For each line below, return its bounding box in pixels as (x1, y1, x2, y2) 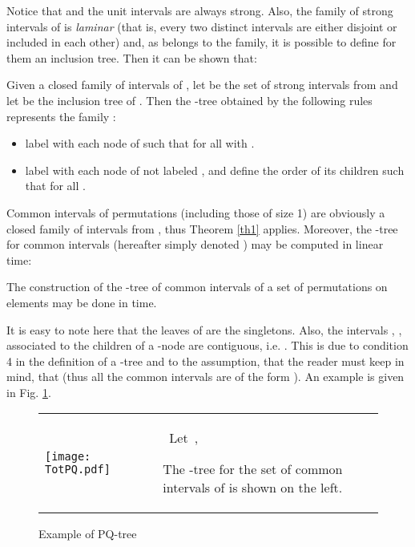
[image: (45, 449, 91, 463)
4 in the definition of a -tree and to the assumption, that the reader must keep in (6, 352, 405, 369)
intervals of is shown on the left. (163, 478, 343, 497)
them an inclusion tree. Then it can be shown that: (6, 49, 257, 66)
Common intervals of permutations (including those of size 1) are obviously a (6, 204, 385, 221)
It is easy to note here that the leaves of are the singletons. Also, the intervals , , (6, 321, 402, 338)
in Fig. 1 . (6, 383, 51, 400)
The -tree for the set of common (163, 460, 343, 479)
